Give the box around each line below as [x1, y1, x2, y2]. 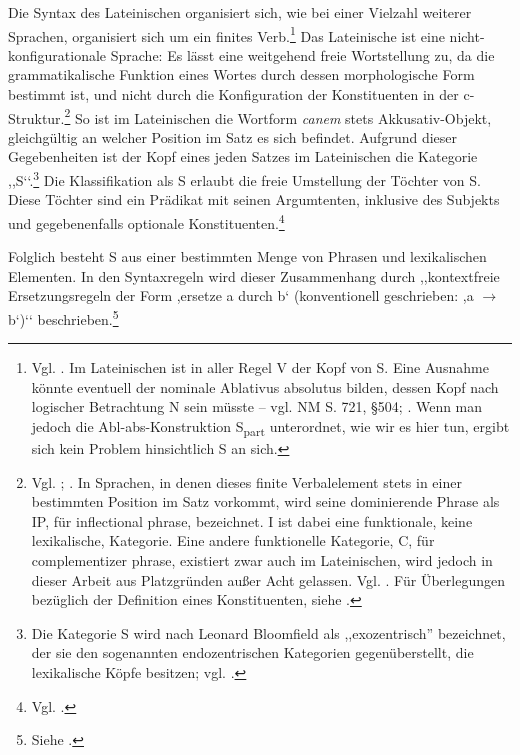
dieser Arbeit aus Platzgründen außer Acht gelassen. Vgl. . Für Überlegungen [31, 569, 505, 590]
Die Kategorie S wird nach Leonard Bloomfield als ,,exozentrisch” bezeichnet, [31, 622, 506, 643]
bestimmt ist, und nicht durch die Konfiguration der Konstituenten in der [8, 84, 459, 105]
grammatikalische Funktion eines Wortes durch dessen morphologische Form [8, 64, 475, 85]
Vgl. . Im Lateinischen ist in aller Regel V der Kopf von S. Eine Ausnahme [31, 357, 489, 378]
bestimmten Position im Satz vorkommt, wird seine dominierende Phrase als [31, 491, 500, 512]
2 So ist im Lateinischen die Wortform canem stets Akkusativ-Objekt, [64, 104, 492, 128]
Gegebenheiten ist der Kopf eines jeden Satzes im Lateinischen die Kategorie [8, 146, 478, 167]
